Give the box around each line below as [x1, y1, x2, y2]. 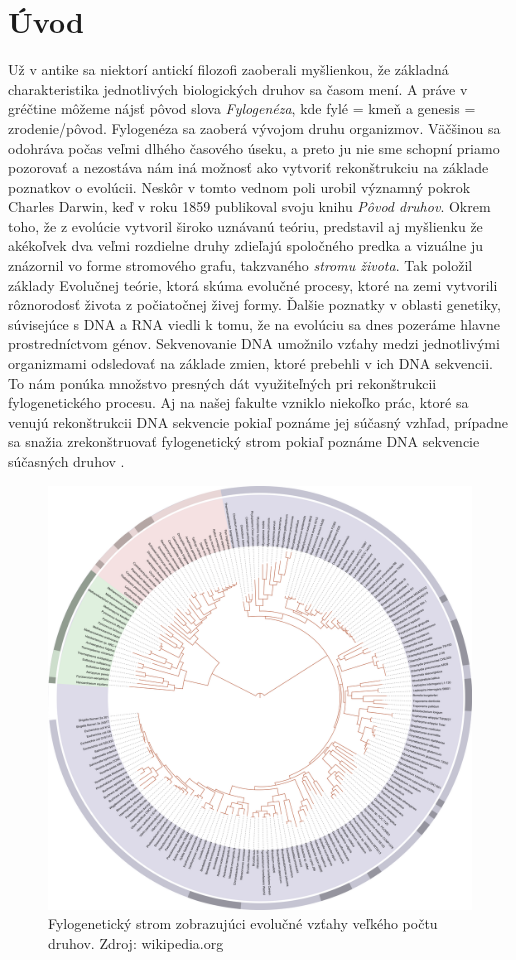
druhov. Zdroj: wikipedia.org [48, 932, 224, 953]
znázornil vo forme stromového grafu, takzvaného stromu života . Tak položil [8, 255, 473, 276]
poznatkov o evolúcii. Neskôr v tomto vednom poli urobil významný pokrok [8, 176, 471, 197]
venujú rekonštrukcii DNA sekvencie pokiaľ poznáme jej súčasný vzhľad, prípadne [8, 411, 508, 432]
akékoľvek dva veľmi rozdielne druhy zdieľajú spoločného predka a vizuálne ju [8, 235, 484, 256]
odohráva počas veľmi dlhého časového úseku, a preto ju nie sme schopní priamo [8, 137, 500, 158]
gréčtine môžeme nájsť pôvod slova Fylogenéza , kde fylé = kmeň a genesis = [8, 98, 476, 119]
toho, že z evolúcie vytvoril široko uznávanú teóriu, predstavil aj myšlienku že [8, 215, 483, 236]
